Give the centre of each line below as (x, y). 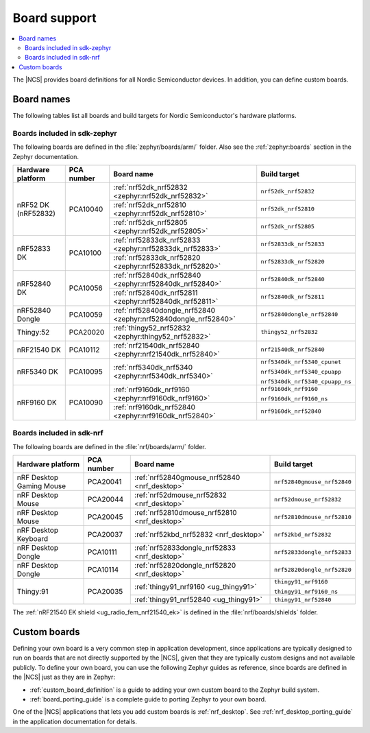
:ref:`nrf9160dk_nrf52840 (154, 407)
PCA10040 (86, 209)
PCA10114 (103, 570)
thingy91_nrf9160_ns (306, 592)
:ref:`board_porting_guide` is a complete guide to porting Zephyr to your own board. (148, 699)
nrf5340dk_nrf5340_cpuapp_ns (306, 382)
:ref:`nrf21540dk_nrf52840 (157, 345)
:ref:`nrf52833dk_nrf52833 (157, 240)
